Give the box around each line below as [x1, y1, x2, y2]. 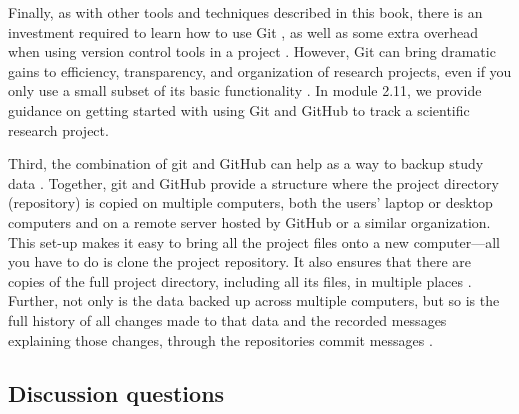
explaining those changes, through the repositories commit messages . [8, 329, 433, 350]
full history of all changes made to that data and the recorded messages [8, 309, 447, 330]
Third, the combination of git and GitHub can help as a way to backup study [8, 153, 484, 174]
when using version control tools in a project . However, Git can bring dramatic [8, 41, 496, 62]
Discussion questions [8, 378, 225, 409]
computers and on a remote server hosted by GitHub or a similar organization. [8, 211, 491, 232]
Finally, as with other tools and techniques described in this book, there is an [8, 2, 483, 22]
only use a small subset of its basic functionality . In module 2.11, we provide [8, 80, 482, 101]
